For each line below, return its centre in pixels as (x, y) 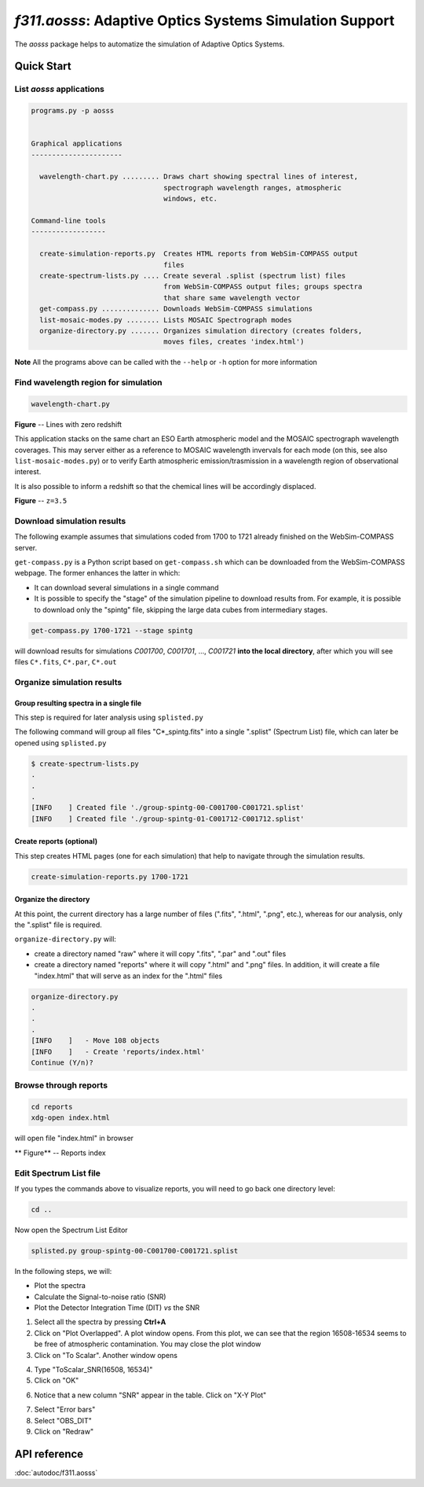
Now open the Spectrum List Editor (71, 1230)
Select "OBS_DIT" (63, 1420)
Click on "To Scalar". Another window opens (106, 1355)
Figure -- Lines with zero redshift (68, 424)
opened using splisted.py (60, 742)
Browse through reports (61, 1085)
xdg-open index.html (70, 1118)
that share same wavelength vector (232, 298)
